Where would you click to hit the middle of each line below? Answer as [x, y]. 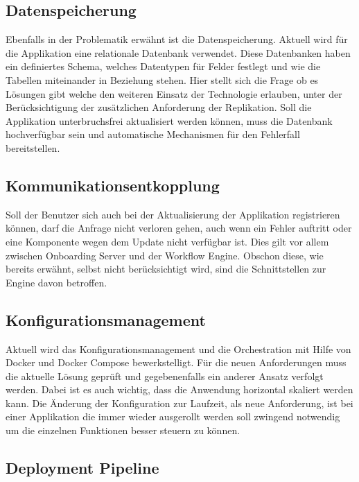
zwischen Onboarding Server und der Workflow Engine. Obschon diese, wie [165, 255]
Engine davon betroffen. [56, 282]
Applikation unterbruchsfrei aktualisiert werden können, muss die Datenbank [169, 120]
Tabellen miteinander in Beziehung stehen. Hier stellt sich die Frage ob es [162, 79]
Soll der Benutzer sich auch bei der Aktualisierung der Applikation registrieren [173, 214]
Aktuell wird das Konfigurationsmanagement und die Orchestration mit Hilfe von [178, 348]
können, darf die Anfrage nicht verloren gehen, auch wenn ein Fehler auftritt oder [179, 228]
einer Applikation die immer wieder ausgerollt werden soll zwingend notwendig [173, 416]
